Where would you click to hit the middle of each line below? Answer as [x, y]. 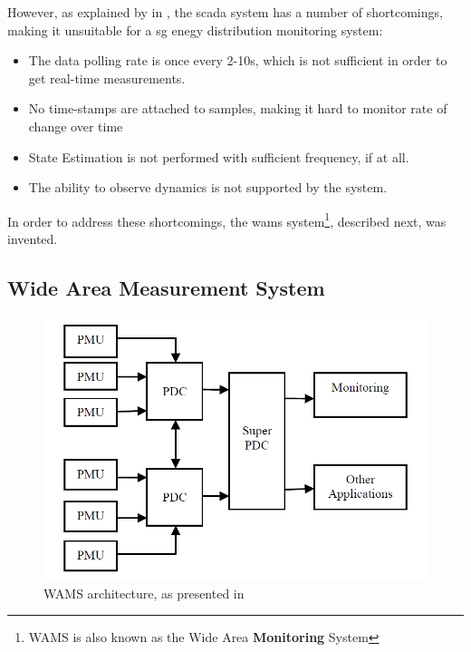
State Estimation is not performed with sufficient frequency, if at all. [219, 156]
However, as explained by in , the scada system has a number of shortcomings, [225, 12]
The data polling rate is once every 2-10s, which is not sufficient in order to [238, 60]
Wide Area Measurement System [166, 287]
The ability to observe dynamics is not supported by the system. [208, 187]
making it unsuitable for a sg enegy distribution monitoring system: [195, 29]
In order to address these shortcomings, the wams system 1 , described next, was [227, 219]
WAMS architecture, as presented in [144, 593]
